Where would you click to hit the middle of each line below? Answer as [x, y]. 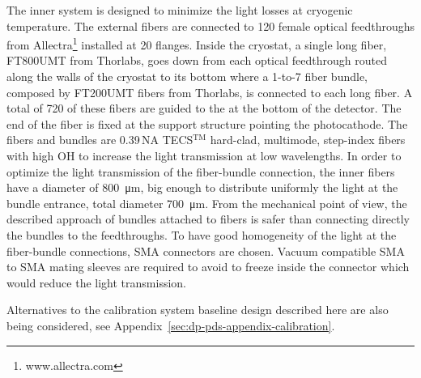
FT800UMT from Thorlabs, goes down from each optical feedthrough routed [197, 60]
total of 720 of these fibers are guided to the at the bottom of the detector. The [204, 108]
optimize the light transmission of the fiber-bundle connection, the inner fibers [201, 171]
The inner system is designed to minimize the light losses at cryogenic [180, 10]
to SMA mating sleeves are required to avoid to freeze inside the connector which [208, 267]
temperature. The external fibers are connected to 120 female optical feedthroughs [210, 25]
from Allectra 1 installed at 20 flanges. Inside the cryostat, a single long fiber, [197, 43]
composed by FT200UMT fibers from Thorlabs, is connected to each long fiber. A [210, 92]
